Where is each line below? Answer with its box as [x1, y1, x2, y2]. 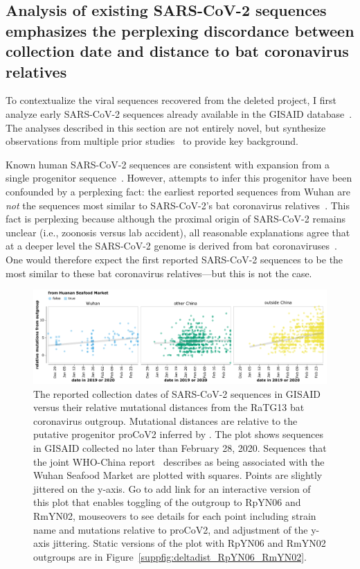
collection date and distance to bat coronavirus [6, 40, 349, 62]
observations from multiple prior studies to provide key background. [6, 134, 298, 148]
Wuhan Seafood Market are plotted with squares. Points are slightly [33, 468, 323, 482]
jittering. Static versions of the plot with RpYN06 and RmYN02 [53, 536, 326, 550]
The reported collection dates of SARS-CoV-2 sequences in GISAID [33, 386, 321, 401]
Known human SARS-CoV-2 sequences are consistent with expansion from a [6, 157, 330, 171]
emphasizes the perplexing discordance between [6, 19, 354, 41]
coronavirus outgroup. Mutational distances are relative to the [33, 413, 298, 428]
